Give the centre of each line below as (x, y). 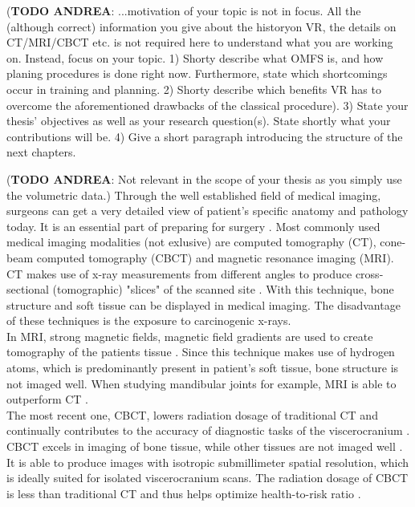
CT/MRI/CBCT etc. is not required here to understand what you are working (200, 42)
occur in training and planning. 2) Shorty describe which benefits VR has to (194, 89)
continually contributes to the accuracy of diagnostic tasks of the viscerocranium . (208, 430)
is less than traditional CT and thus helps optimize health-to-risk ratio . (184, 493)
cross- (369, 273)
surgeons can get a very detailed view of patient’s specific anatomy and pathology (207, 211)
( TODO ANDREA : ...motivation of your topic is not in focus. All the (184, 10)
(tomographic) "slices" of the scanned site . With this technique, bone (223, 289)
